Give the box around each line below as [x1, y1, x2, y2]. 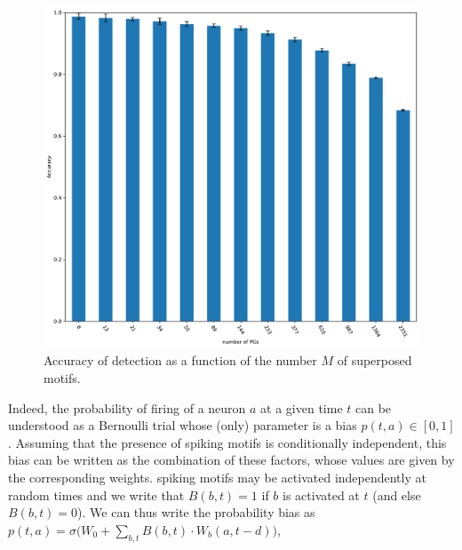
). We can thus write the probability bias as [77, 503, 315, 522]
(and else [372, 485, 421, 504]
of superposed [337, 351, 412, 370]
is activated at [283, 485, 360, 504]
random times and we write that [8, 485, 185, 504]
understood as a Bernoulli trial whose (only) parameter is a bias [8, 416, 357, 434]
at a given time [260, 398, 343, 417]
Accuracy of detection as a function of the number [44, 351, 317, 370]
